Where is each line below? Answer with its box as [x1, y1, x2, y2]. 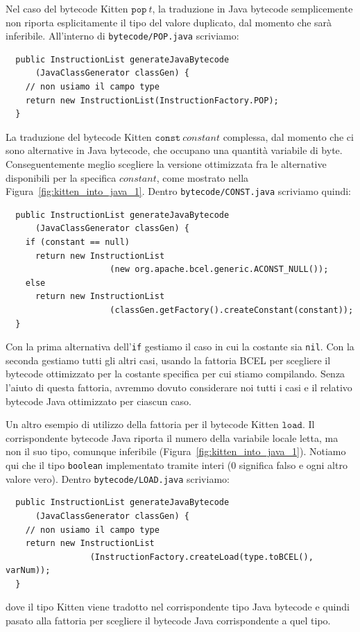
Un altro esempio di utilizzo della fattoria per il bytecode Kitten [6, 417, 279, 432]
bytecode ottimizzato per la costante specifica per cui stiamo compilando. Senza [6, 366, 345, 381]
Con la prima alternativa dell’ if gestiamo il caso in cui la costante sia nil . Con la [6, 339, 354, 354]
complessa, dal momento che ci [223, 129, 354, 144]
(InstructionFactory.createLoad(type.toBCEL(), [89, 552, 314, 562]
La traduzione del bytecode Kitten [6, 129, 152, 144]
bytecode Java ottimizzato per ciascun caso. [6, 393, 191, 408]
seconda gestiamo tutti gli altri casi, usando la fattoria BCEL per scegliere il [6, 352, 331, 367]
